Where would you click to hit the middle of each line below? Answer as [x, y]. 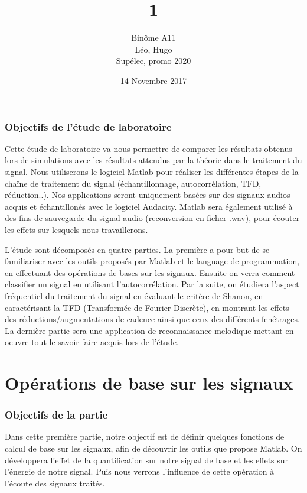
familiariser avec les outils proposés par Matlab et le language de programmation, [152, 261]
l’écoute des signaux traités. [55, 483]
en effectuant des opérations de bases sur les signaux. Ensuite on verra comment [150, 272]
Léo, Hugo [153, 49]
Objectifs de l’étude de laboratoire [88, 126]
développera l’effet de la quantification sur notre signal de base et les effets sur [147, 460]
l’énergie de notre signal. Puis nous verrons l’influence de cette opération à [140, 471]
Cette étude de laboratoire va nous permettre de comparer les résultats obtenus [148, 148]
